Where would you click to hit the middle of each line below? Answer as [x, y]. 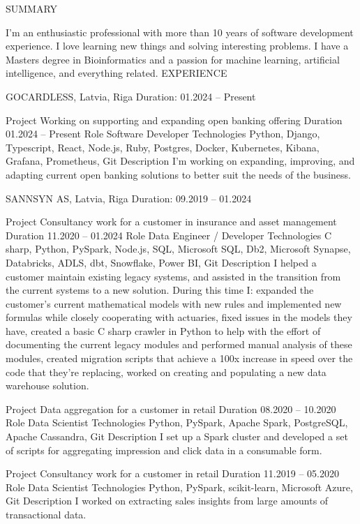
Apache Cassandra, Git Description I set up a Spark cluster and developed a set [177, 436]
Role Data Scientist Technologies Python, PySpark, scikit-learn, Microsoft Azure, [179, 487]
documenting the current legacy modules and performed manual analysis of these [179, 344]
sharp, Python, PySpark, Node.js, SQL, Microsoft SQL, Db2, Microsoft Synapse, [178, 249]
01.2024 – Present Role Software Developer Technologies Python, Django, [163, 134]
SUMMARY [32, 8]
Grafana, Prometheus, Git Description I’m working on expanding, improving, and [180, 161]
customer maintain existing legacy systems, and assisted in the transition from [173, 276]
